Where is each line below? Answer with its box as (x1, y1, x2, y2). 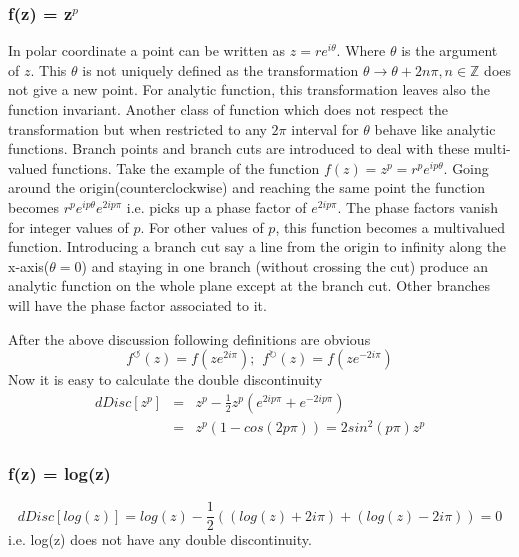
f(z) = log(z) (8, 460, 111, 485)
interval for (291, 118, 359, 139)
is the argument (401, 40, 498, 61)
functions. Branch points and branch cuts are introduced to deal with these (8, 138, 470, 159)
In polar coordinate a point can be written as (8, 40, 286, 61)
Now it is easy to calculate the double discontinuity (8, 369, 323, 390)
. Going (443, 157, 489, 178)
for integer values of (8, 216, 129, 237)
